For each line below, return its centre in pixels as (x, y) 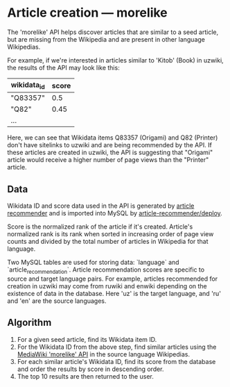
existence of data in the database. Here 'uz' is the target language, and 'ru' (114, 293)
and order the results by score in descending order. (90, 369)
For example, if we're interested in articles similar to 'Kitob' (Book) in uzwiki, (115, 60)
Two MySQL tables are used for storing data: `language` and (93, 262)
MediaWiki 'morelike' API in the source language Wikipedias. (104, 354)
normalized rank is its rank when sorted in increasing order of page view (110, 233)
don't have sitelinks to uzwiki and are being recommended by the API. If (110, 145)
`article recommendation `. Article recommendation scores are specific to (106, 270)
